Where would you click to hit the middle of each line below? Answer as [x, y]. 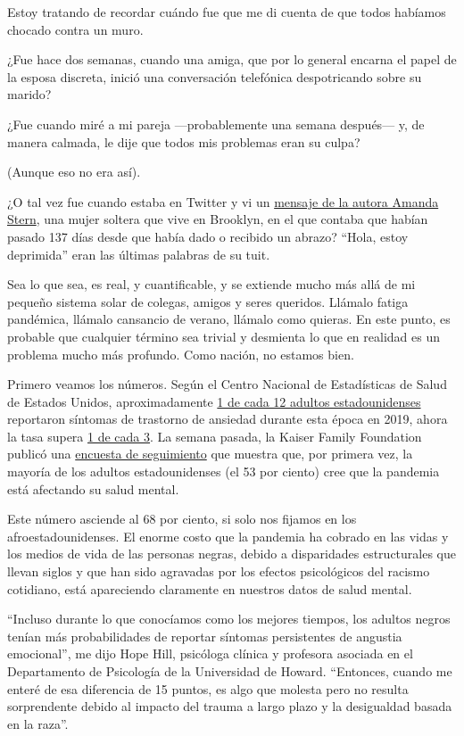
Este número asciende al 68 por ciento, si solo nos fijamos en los [182, 519]
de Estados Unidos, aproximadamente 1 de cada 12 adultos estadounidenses [214, 401]
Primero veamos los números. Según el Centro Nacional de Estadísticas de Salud [227, 384]
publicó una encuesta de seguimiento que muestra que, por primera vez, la [210, 454]
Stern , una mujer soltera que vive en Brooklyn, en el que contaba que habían [218, 219]
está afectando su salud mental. [93, 488]
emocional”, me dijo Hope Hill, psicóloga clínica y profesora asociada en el [210, 653]
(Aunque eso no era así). [74, 172]
